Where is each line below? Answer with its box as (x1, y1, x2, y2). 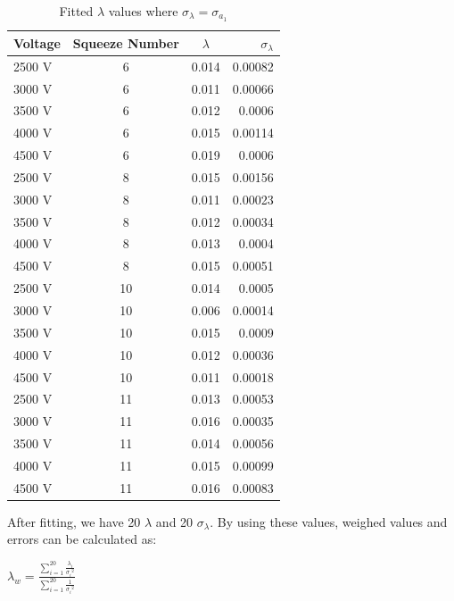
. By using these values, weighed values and (210, 512, 448, 530)
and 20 (155, 512, 194, 530)
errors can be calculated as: (7, 530, 157, 548)
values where (108, 2, 178, 20)
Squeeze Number (72, 33, 179, 52)
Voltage (13, 33, 61, 52)
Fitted (59, 2, 94, 20)
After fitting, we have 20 (7, 512, 141, 530)
